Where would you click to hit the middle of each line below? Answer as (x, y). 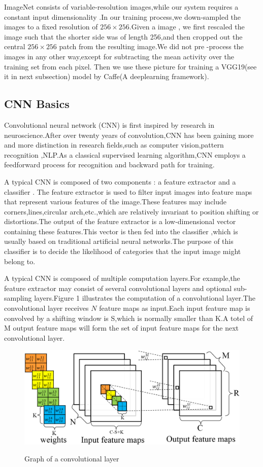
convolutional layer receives (46, 308)
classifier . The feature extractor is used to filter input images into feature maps (128, 191)
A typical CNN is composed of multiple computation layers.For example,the (122, 278)
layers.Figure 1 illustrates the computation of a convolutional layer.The (145, 298)
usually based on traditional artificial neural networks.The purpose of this (119, 241)
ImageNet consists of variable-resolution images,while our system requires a (121, 7)
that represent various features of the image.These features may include (116, 202)
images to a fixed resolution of (51, 27)
